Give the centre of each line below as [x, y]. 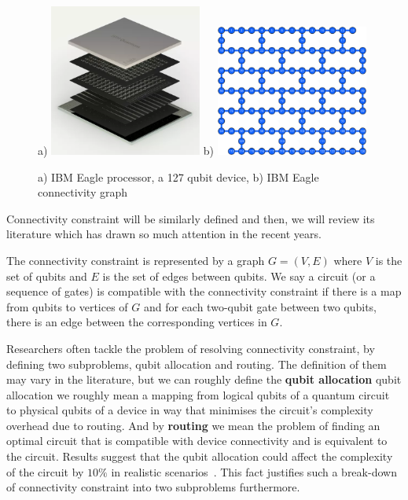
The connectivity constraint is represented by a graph [136, 260]
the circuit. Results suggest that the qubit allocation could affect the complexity [200, 456]
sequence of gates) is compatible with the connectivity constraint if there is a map [204, 291]
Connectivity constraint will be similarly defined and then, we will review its [191, 218]
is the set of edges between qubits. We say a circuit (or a [239, 276]
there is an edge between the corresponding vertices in [137, 322]
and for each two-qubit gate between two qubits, [260, 306]
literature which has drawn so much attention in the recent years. [164, 234]
